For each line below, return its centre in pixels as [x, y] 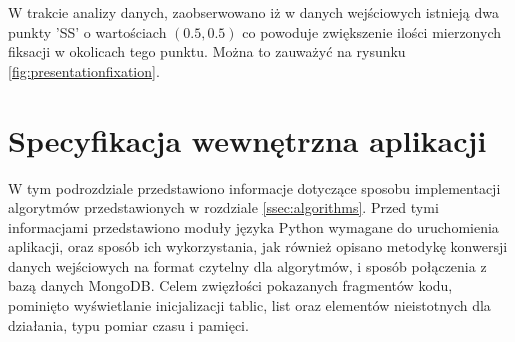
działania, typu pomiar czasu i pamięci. [128, 324]
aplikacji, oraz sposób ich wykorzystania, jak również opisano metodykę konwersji [258, 246]
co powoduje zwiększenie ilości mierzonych [372, 31]
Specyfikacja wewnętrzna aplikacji [247, 139]
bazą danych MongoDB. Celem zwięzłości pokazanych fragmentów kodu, [230, 285]
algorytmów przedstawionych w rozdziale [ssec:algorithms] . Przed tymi [223, 207]
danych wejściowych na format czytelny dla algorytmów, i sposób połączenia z [247, 265]
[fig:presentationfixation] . [84, 70]
